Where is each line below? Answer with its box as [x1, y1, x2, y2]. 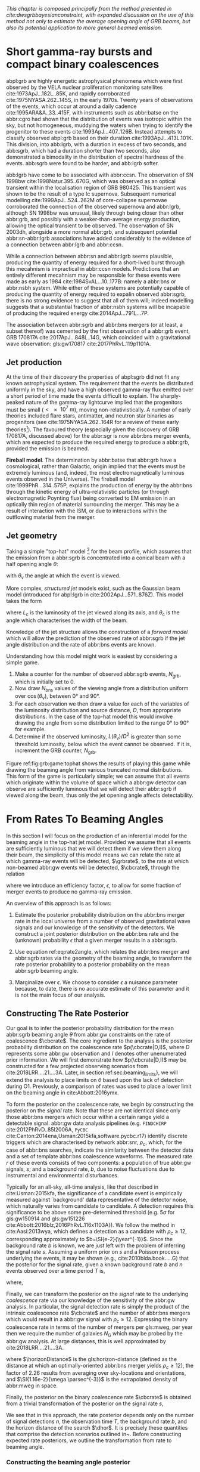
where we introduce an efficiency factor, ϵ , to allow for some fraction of [6, 882, 182, 889]
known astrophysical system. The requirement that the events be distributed [6, 379, 193, 386]
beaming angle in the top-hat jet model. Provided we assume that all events [6, 838, 192, 846]
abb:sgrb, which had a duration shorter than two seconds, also [6, 147, 161, 154]
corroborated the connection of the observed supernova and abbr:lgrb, [6, 203, 181, 210]
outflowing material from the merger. [6, 514, 96, 521]
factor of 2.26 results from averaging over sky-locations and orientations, [6, 1369, 186, 1377]
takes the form [6, 598, 42, 605]
